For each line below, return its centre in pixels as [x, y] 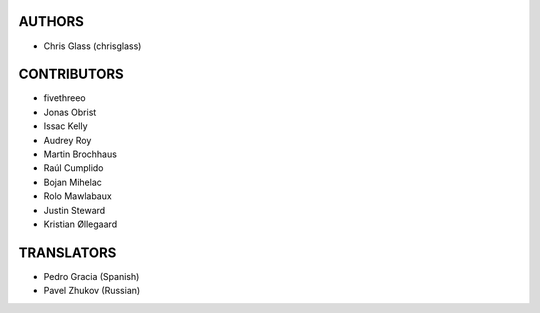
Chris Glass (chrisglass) [92, 46]
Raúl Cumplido [73, 168]
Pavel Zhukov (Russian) [92, 291]
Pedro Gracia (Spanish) [91, 276]
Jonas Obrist [70, 112]
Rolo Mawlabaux [77, 196]
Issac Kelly [66, 126]
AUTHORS [51, 21]
